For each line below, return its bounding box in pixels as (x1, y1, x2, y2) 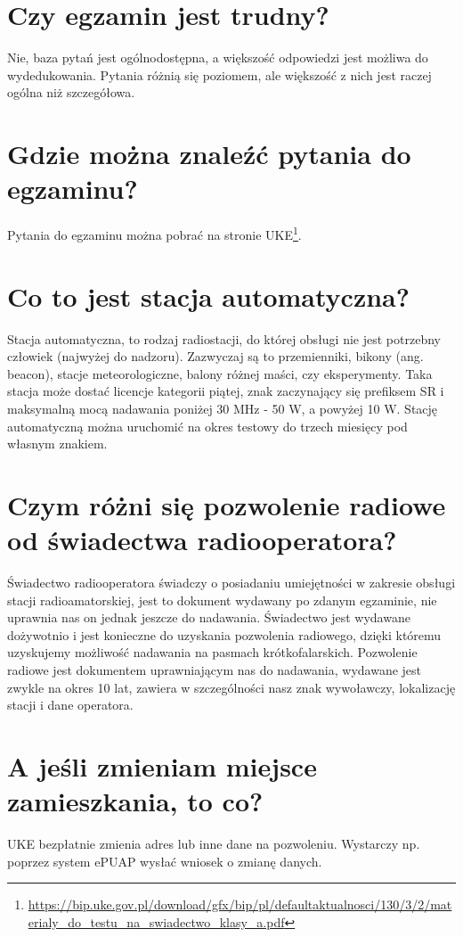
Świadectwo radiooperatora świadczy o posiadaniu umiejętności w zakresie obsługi (7, 573, 456, 592)
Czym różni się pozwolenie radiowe (7, 486, 446, 522)
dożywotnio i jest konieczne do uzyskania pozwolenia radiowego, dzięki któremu (7, 625, 442, 644)
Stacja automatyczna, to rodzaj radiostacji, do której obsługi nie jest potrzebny (7, 329, 441, 348)
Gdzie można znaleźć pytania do (7, 136, 411, 172)
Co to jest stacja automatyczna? (7, 277, 410, 314)
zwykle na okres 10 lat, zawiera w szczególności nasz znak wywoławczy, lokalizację (7, 678, 456, 696)
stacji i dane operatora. (7, 695, 134, 714)
